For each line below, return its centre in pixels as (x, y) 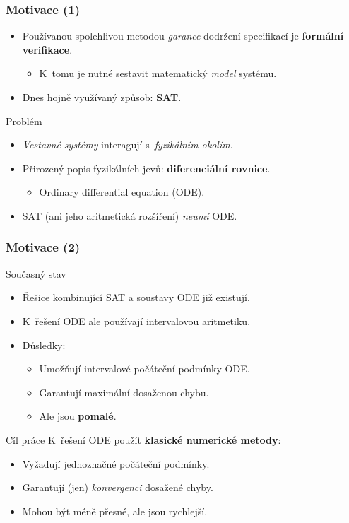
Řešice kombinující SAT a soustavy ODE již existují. (136, 297)
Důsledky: (44, 345)
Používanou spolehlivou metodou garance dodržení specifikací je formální (183, 36)
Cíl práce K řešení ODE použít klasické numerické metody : (143, 439)
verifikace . (47, 49)
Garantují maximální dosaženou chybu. (124, 392)
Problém (24, 121)
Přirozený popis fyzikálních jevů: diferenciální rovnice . (146, 168)
